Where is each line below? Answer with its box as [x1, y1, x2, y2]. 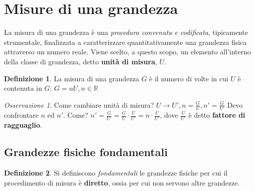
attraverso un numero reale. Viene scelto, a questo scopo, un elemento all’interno [4, 46, 251, 57]
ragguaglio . [4, 120, 42, 130]
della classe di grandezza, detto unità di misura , [4, 56, 157, 66]
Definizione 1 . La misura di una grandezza [4, 73, 139, 83]
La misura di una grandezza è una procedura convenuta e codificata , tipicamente [4, 27, 248, 37]
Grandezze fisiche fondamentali [4, 144, 168, 160]
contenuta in [4, 83, 42, 93]
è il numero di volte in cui [149, 73, 229, 83]
